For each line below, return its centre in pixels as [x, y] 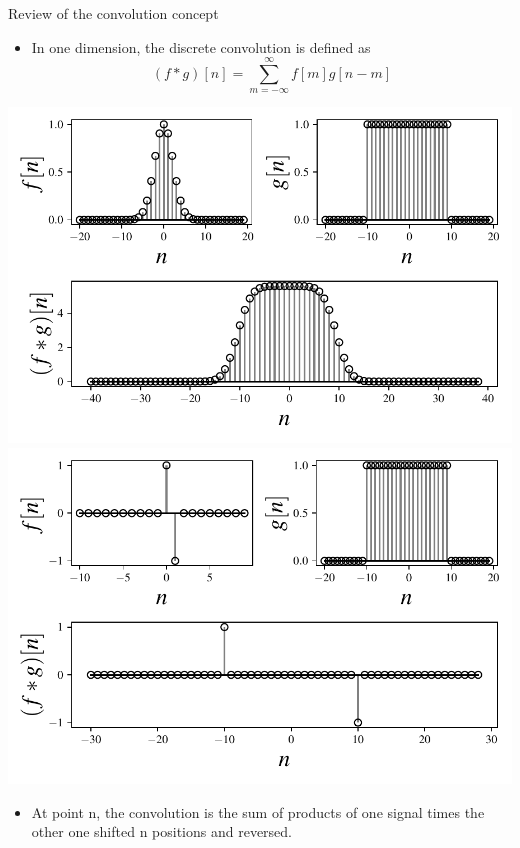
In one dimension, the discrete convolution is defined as [201, 46]
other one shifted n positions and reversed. [162, 831]
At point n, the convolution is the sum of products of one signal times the [258, 811]
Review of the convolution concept [113, 13]
